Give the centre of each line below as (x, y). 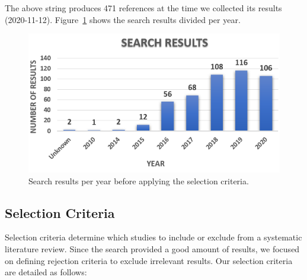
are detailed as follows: (46, 272)
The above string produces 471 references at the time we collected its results (143, 8)
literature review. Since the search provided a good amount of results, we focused (152, 248)
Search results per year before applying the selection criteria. (139, 180)
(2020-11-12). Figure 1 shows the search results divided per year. (123, 19)
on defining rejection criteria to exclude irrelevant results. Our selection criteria (149, 260)
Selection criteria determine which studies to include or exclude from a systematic (153, 237)
